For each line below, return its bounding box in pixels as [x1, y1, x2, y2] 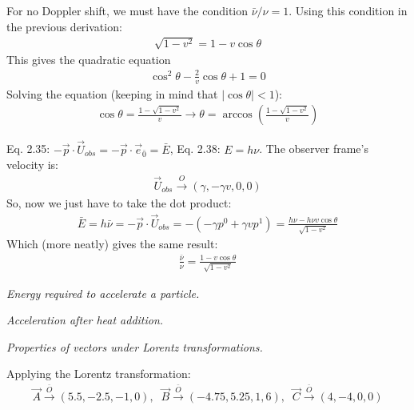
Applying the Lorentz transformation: [6, 365, 191, 382]
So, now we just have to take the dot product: [6, 194, 232, 211]
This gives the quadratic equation [6, 50, 171, 67]
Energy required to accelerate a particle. [6, 284, 200, 301]
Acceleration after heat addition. [6, 312, 164, 328]
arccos [222, 109, 253, 121]
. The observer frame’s [259, 140, 368, 157]
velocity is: [6, 156, 59, 173]
